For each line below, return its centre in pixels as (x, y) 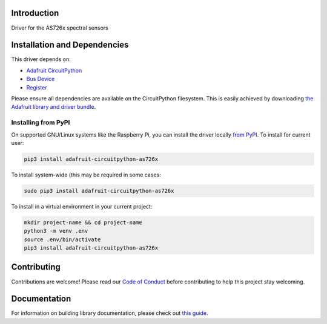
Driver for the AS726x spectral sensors (60, 28)
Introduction (35, 13)
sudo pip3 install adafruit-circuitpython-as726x (99, 191)
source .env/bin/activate (62, 239)
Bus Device (41, 79)
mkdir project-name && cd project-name (83, 222)
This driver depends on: (41, 59)
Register (37, 87)
